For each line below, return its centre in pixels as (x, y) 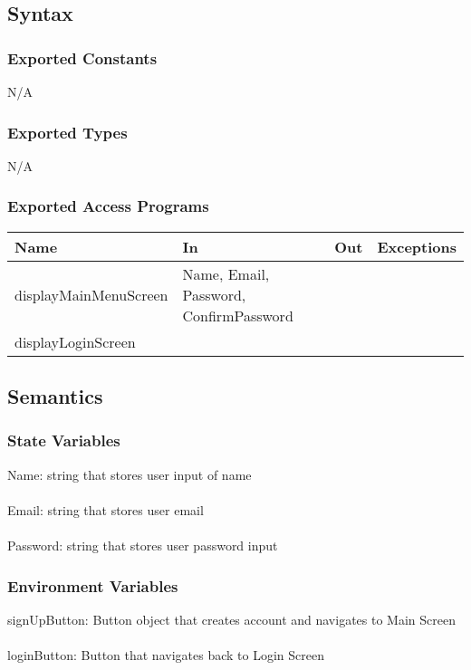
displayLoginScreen (75, 341)
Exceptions (417, 246)
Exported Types (67, 132)
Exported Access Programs (108, 206)
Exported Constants (82, 57)
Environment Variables (93, 585)
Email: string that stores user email (106, 509)
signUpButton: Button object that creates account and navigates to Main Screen (231, 619)
